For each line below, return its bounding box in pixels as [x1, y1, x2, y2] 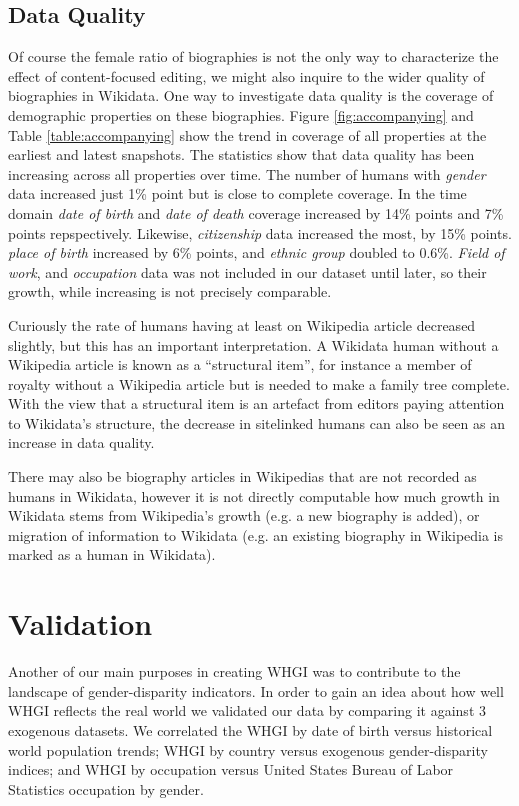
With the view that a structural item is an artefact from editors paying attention [8, 393, 505, 414]
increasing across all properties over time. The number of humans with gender [8, 163, 486, 184]
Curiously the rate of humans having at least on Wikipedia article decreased [8, 314, 476, 335]
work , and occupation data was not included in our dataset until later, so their [8, 261, 487, 282]
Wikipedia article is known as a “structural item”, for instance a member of [8, 354, 472, 375]
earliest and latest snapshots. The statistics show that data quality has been [8, 144, 475, 165]
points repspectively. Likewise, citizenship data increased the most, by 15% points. [8, 222, 512, 243]
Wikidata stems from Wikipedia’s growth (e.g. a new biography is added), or [8, 505, 480, 526]
